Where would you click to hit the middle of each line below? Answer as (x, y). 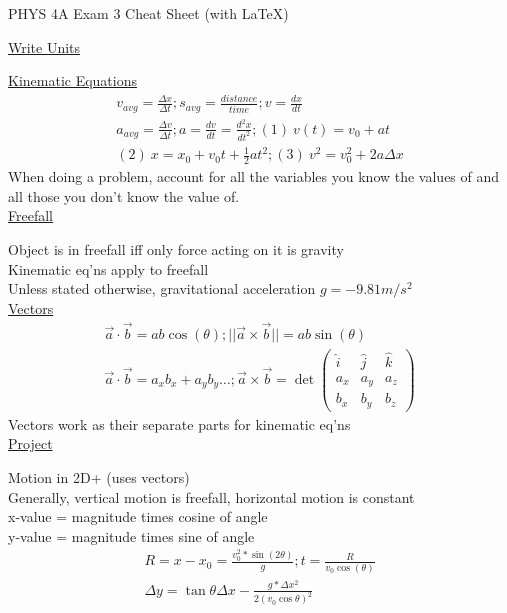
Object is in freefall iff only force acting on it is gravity (176, 248)
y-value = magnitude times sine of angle (131, 535)
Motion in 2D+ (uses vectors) (99, 477)
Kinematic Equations (73, 80)
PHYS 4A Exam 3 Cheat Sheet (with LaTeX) (148, 13)
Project (30, 443)
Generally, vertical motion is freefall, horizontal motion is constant (211, 496)
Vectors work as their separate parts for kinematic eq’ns (179, 423)
